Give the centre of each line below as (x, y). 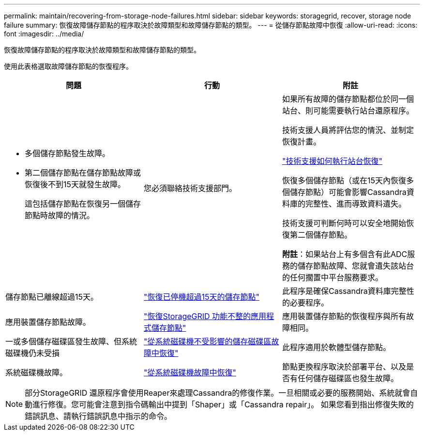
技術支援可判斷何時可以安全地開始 (344, 223)
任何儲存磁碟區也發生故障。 (348, 378)
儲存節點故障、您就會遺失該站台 (356, 266)
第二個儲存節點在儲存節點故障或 (83, 173)
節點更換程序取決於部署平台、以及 (344, 367)
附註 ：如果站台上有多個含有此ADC (345, 254)
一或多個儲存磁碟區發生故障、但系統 (71, 341)
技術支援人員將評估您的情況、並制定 (348, 130)
